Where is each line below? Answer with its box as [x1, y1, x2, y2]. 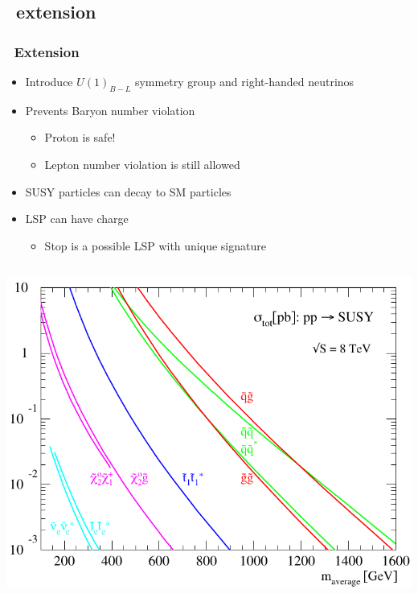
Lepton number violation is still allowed [44, 155, 240, 172]
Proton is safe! [44, 129, 116, 146]
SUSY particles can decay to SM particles [25, 183, 232, 200]
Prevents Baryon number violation [25, 101, 195, 118]
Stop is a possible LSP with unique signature [44, 237, 266, 254]
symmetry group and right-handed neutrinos [134, 73, 354, 89]
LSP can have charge [25, 210, 129, 227]
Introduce [25, 73, 73, 89]
